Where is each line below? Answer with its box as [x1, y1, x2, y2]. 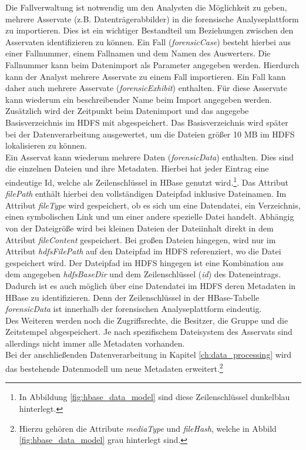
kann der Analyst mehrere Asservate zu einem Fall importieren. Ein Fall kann [5, 70, 286, 82]
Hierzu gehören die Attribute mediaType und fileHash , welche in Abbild [19, 422, 277, 434]
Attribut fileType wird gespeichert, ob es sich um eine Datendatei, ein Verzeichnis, [5, 199, 301, 211]
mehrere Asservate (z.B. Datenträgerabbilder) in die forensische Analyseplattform [5, 12, 299, 25]
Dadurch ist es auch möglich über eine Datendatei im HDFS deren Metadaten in [5, 279, 296, 291]
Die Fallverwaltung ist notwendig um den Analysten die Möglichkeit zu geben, [5, 1, 287, 13]
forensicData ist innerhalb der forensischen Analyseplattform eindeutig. [5, 303, 262, 315]
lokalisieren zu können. [5, 139, 87, 152]
